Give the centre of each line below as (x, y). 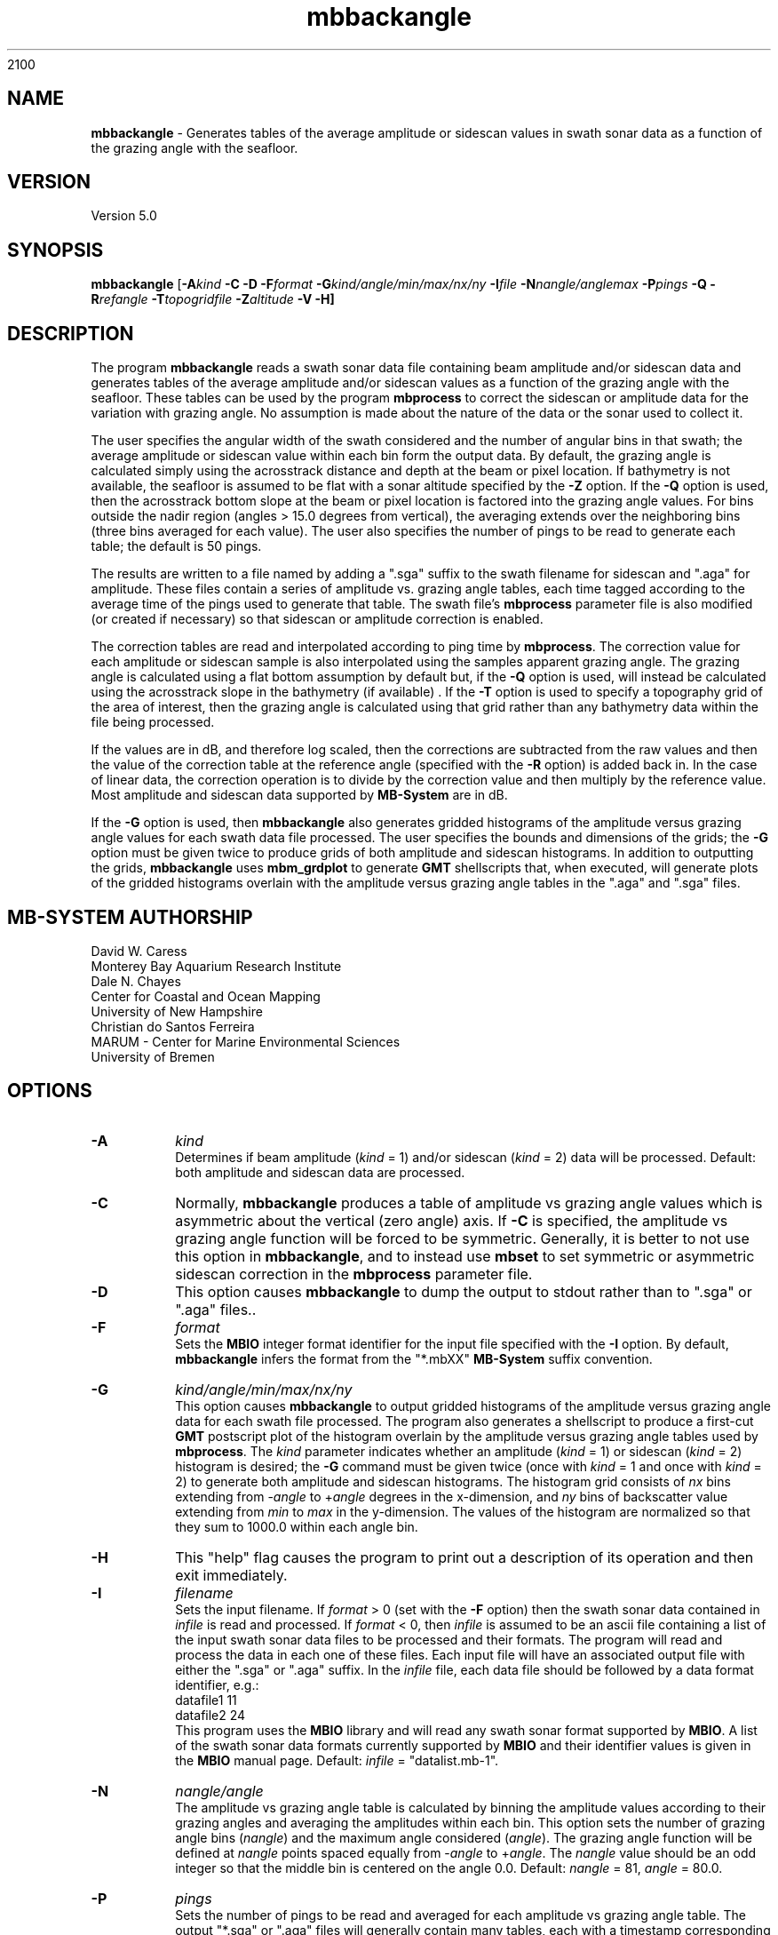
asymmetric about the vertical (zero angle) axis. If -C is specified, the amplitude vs (452, 1220)
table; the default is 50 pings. (176, 546)
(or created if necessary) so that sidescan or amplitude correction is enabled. (317, 619)
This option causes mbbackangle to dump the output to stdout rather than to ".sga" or (464, 1291)
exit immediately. (231, 1575)
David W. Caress (139, 951)
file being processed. (153, 722)
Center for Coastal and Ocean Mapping (206, 996)
